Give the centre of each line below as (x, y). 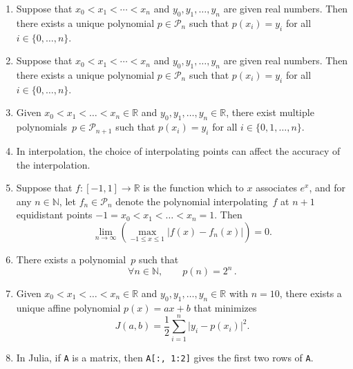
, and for (327, 188)
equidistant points (54, 215)
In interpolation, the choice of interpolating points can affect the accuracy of (178, 150)
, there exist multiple (270, 112)
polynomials (42, 127)
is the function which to (193, 188)
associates (276, 188)
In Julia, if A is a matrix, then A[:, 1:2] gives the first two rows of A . (165, 357)
